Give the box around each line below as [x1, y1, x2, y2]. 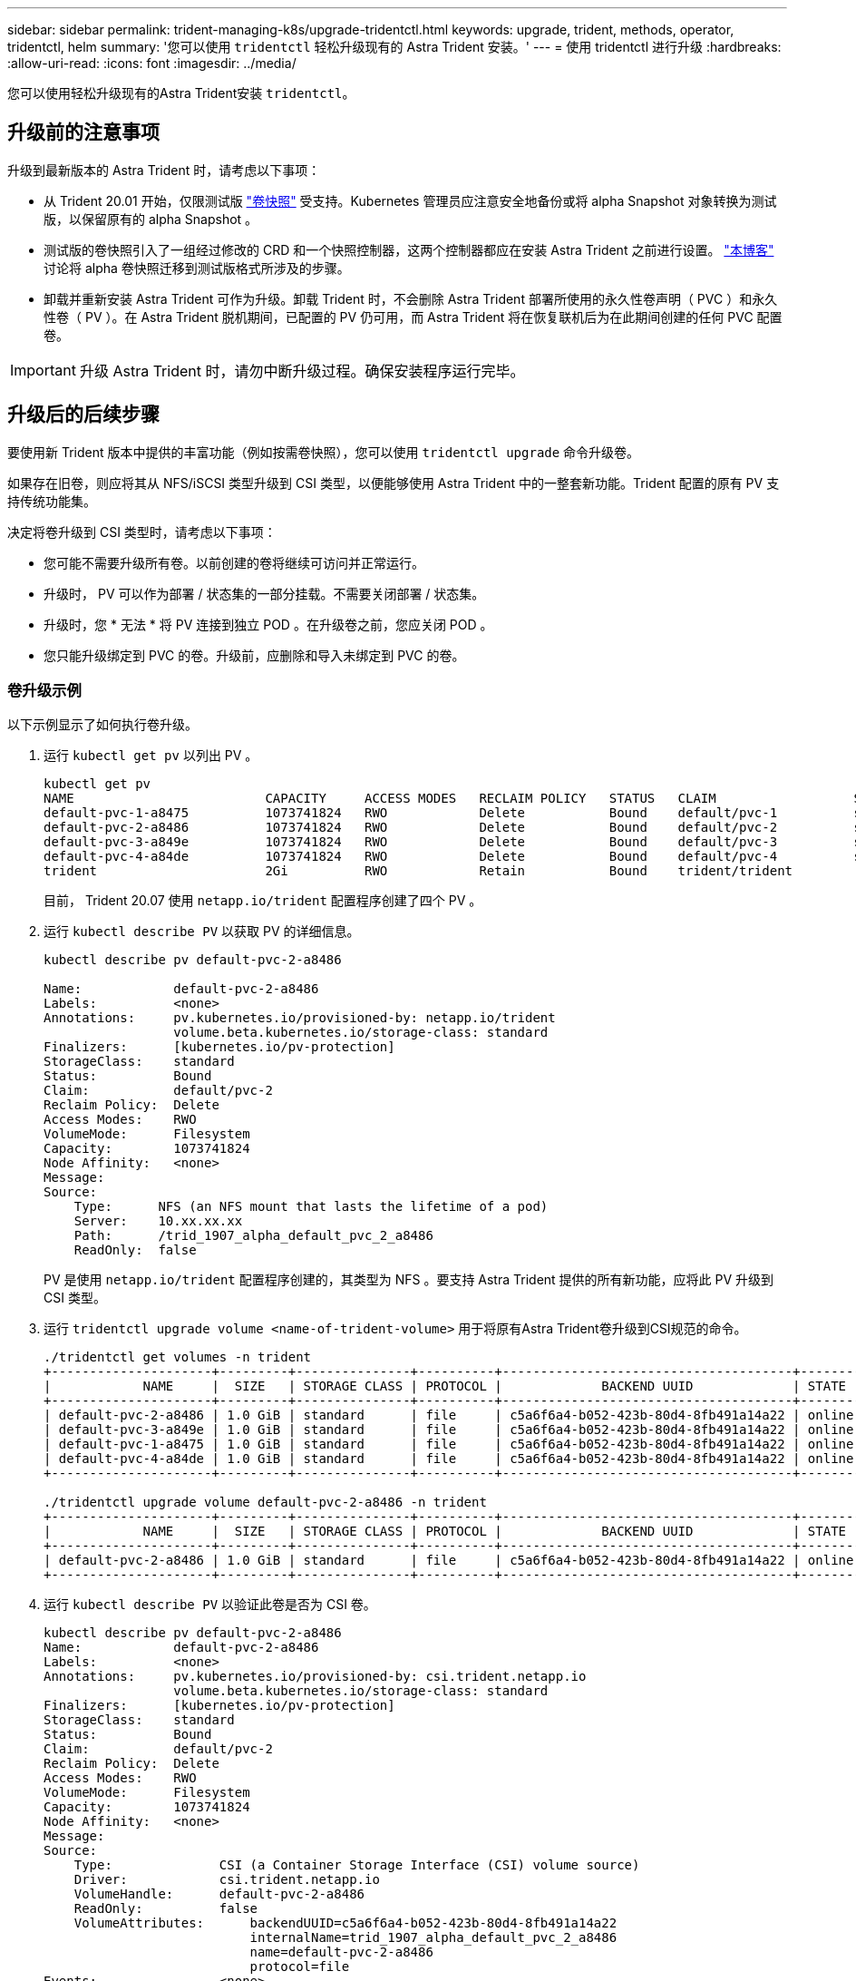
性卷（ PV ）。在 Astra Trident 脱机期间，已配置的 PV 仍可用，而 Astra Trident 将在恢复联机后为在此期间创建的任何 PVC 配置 [44, 308, 783, 325]
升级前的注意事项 [7, 121, 160, 144]
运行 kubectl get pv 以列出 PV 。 [44, 747, 258, 764]
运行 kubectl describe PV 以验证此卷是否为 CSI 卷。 [44, 1596, 376, 1613]
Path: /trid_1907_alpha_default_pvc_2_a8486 [73, 1228, 433, 1244]
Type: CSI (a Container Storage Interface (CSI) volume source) [73, 1858, 640, 1873]
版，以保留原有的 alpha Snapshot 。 [44, 210, 258, 227]
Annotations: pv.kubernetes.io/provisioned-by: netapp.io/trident [44, 1010, 556, 1026]
